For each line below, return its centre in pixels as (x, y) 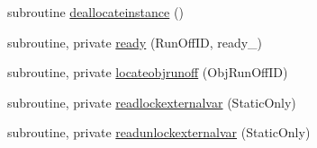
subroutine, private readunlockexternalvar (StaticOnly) (159, 132)
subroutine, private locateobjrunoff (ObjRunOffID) (148, 72)
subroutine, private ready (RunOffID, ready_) (135, 42)
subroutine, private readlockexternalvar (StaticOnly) (152, 102)
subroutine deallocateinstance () (95, 12)
